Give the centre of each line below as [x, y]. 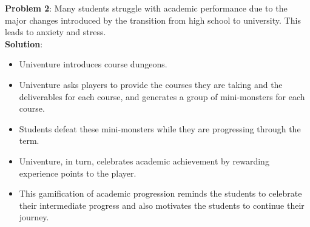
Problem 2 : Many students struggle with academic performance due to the [146, 8]
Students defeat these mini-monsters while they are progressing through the [160, 128]
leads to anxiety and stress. [56, 32]
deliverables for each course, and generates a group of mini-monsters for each [162, 96]
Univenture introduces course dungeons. [93, 64]
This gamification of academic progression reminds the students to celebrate [160, 193]
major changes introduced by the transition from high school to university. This [153, 20]
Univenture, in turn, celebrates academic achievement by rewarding [144, 161]
